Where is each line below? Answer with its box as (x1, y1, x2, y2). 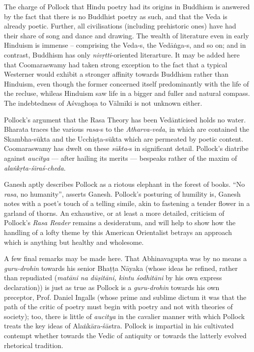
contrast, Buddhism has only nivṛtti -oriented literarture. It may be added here (4, 49, 240, 59)
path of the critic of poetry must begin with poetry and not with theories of (4, 301, 233, 312)
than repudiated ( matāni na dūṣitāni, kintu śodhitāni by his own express (4, 272, 222, 283)
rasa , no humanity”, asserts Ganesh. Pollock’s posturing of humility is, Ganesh (4, 188, 241, 199)
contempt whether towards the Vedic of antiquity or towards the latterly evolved (4, 330, 247, 340)
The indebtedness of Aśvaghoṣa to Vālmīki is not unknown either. (4, 97, 202, 108)
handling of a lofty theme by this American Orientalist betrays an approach (4, 227, 232, 237)
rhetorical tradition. (4, 340, 63, 350)
